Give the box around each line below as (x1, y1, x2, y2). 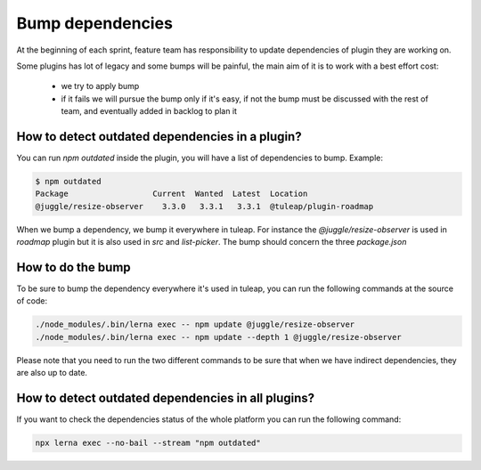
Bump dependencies (16, 13, 174, 33)
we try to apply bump (61, 81, 140, 92)
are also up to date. (16, 368, 88, 378)
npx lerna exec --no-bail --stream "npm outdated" (35, 438, 262, 449)
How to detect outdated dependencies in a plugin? (16, 129, 302, 144)
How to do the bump (16, 259, 131, 275)
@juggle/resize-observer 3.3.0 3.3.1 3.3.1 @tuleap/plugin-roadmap (35, 201, 374, 211)
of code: (16, 296, 48, 306)
